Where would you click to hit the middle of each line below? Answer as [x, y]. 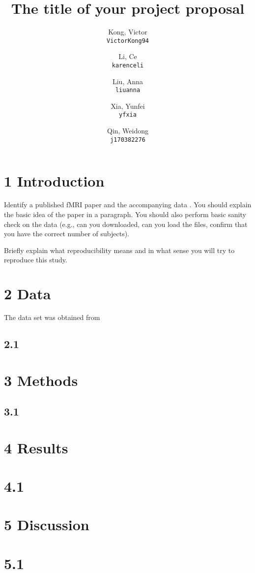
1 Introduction [54, 181]
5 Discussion [47, 525]
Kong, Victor [128, 32]
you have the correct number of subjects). [67, 234]
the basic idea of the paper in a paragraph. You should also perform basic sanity [125, 214]
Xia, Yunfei [128, 106]
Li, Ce [128, 56]
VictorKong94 [128, 41]
